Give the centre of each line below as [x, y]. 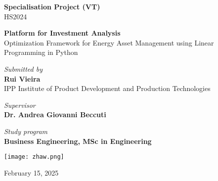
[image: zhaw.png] [34, 157]
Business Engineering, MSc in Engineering [78, 141]
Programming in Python [41, 52]
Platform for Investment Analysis [62, 33]
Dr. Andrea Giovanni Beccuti [55, 114]
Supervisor [20, 105]
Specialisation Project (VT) [52, 6]
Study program [26, 131]
